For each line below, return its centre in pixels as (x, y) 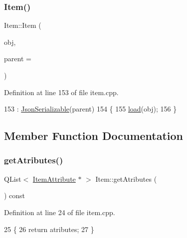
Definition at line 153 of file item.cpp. (61, 92)
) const (15, 195)
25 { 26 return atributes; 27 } (49, 229)
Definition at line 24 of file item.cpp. (60, 212)
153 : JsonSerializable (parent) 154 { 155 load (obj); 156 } (91, 109)
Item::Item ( (23, 25)
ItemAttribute (54, 178)
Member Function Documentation (94, 136)
